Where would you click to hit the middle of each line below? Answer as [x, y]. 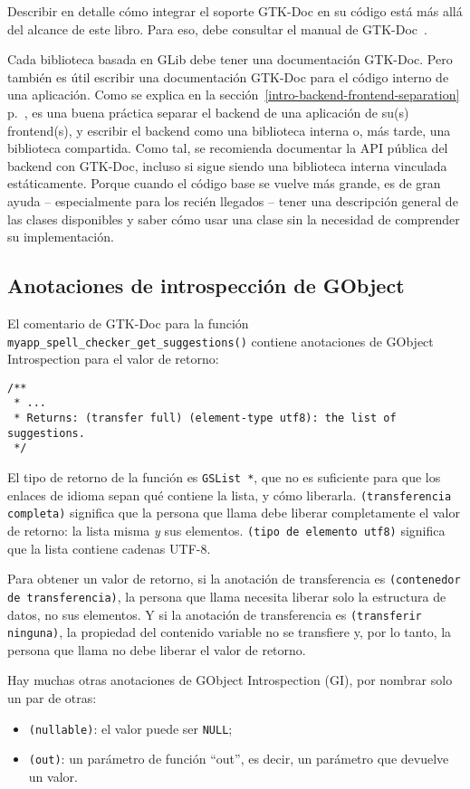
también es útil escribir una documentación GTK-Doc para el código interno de [228, 76]
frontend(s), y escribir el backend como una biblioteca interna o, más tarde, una [229, 130]
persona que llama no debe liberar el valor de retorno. [157, 649]
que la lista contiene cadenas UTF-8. [109, 548]
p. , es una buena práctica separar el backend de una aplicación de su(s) [208, 112]
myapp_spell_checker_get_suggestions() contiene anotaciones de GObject [221, 341]
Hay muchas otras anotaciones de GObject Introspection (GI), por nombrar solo [230, 680]
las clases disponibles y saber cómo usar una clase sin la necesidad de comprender [234, 219]
